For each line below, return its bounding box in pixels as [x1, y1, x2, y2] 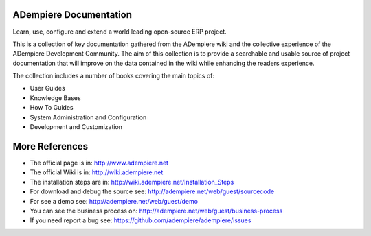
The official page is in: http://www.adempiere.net [30, 158, 168, 167]
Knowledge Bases [30, 93, 82, 102]
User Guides [30, 84, 65, 93]
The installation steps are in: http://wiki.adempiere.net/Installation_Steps [30, 178, 234, 186]
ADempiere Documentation [12, 9, 133, 21]
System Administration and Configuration [30, 113, 147, 121]
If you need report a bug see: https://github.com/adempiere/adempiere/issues [30, 216, 251, 224]
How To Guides [30, 104, 74, 112]
